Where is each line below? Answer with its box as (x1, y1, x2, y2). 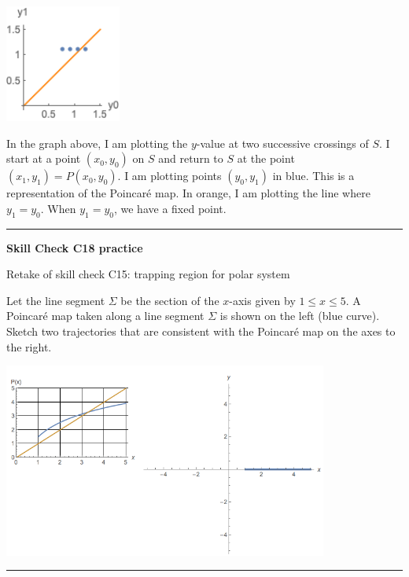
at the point (237, 150, 295, 167)
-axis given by (229, 292, 296, 308)
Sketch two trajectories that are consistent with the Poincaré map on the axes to (6, 323, 396, 340)
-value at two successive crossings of (196, 134, 369, 151)
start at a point (6, 150, 81, 167)
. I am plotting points (117, 167, 222, 184)
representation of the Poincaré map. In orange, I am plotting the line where (6, 185, 370, 201)
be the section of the (120, 292, 219, 308)
